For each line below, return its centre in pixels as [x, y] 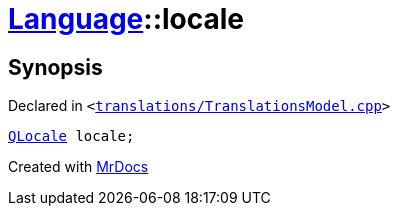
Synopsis [55, 67]
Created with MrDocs [78, 167]
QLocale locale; [71, 136]
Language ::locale [126, 19]
